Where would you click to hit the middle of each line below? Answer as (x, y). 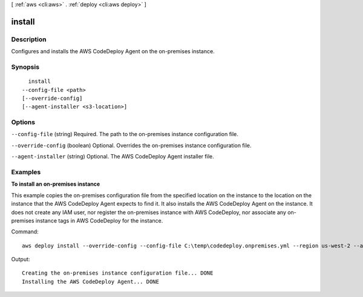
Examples (26, 172)
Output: (21, 259)
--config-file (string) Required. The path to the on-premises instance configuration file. (125, 134)
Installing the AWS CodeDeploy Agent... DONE (91, 282)
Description (29, 39)
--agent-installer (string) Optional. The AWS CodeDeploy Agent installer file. (113, 157)
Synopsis (25, 67)
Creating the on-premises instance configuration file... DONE (118, 273)
